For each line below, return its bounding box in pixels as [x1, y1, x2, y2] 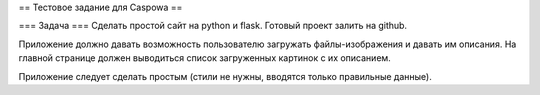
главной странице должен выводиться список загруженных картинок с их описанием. [18, 52, 392, 64]
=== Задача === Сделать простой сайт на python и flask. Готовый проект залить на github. [18, 20, 408, 32]
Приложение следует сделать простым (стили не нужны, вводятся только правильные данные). [18, 70, 432, 82]
